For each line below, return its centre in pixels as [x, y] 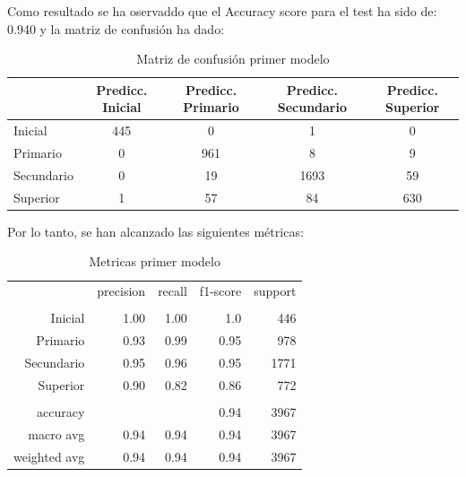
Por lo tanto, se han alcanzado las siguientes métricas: [155, 231]
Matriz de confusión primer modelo [233, 59]
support [275, 291]
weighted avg [49, 456]
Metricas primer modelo [155, 261]
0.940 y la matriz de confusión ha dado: [116, 28]
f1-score [220, 291]
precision [121, 291]
